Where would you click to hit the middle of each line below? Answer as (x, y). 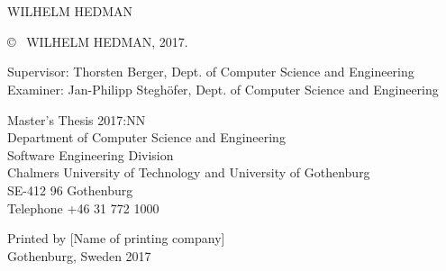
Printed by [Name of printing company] (116, 238)
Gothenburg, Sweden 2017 (79, 255)
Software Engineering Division (91, 154)
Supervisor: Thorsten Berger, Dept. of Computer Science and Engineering (211, 72)
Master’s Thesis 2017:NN (77, 119)
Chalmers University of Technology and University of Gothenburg (189, 172)
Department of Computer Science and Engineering (146, 137)
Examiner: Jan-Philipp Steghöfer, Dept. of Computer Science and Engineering (223, 89)
